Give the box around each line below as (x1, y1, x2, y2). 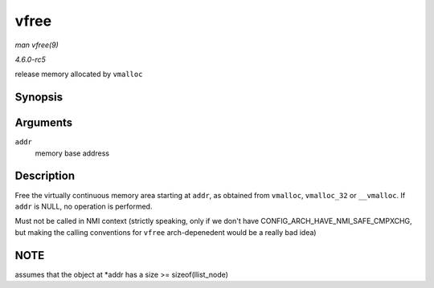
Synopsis (14, 91, 63, 104)
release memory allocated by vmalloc (14, 69, 143, 79)
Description (14, 169, 76, 183)
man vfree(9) (14, 40, 59, 50)
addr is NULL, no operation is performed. (14, 201, 153, 211)
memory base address (35, 148, 110, 158)
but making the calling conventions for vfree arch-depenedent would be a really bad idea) (14, 227, 317, 237)
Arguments (14, 116, 73, 130)
